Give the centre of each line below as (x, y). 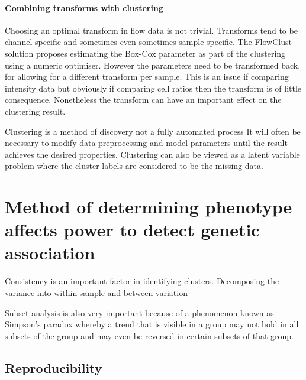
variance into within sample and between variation (96, 293)
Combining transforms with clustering (84, 7)
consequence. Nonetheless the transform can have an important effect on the (143, 100)
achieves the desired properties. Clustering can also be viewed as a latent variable (152, 154)
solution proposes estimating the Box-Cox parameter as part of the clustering (145, 53)
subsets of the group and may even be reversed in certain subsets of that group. (149, 335)
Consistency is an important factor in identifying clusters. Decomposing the (142, 281)
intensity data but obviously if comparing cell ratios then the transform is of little (153, 88)
